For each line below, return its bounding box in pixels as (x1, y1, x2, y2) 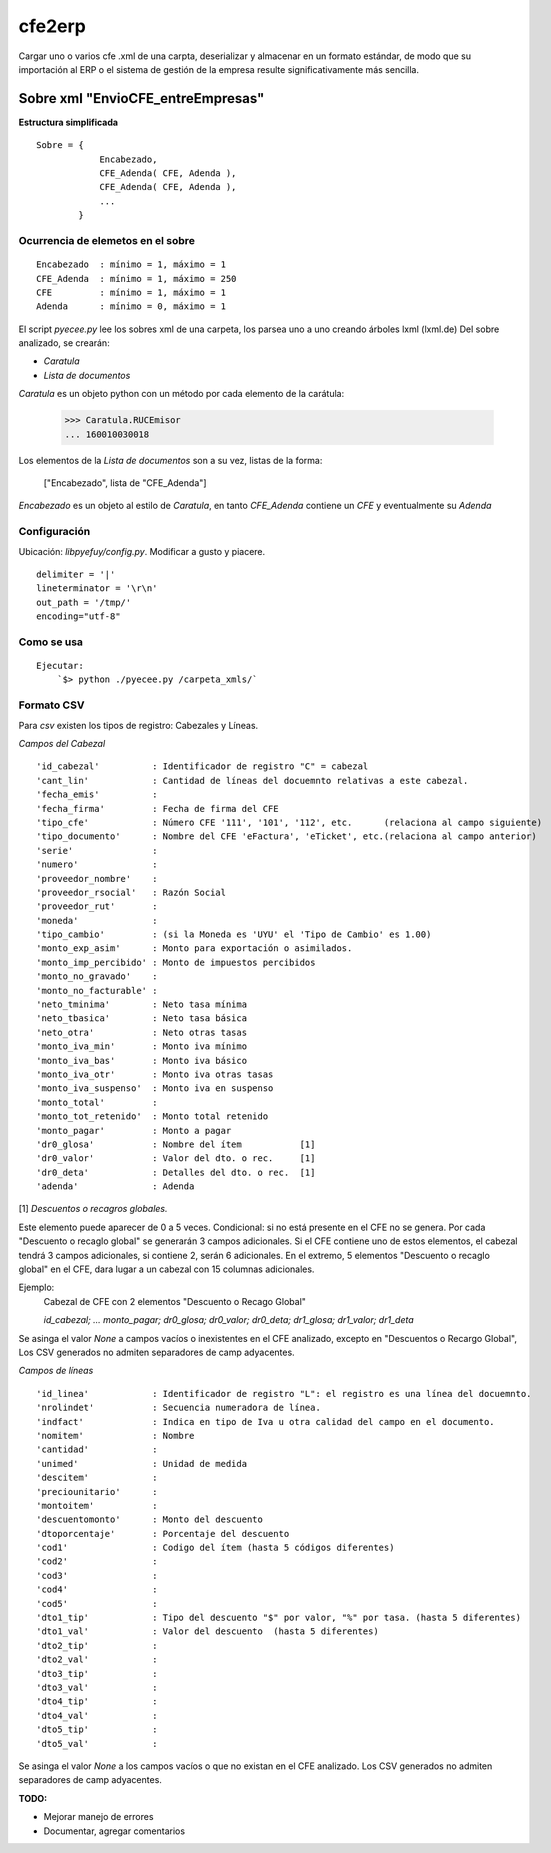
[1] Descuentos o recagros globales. (18, 1203, 169, 1215)
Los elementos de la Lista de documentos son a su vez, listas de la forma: (18, 454, 323, 466)
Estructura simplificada (18, 116, 119, 128)
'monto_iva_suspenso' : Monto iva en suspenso (36, 1083, 274, 1094)
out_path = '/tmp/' (36, 596, 132, 608)
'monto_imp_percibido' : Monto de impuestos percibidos (36, 956, 316, 968)
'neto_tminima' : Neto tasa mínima (36, 999, 248, 1010)
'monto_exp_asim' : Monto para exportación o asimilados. (36, 943, 353, 954)
